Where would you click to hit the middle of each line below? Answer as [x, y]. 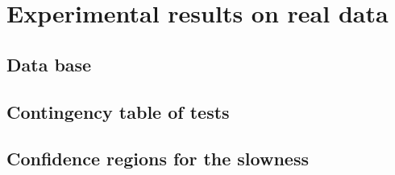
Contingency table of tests [118, 111]
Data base [49, 64]
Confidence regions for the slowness [158, 159]
